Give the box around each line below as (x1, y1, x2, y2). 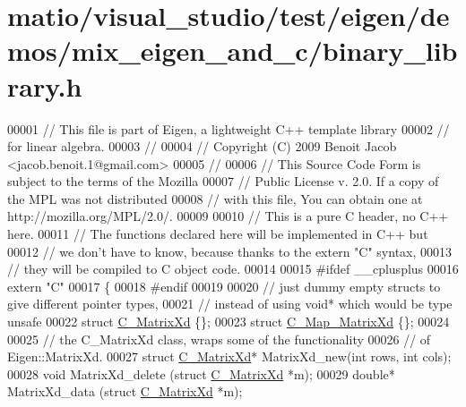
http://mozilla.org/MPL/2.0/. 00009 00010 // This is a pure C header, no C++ (7, 207, 449, 225)
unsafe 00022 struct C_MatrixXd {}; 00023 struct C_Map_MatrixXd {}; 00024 (7, 312, 450, 331)
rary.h (7, 67, 82, 104)
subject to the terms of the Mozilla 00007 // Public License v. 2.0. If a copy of (7, 172, 439, 191)
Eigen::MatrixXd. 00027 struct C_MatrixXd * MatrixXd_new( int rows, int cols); (7, 347, 452, 366)
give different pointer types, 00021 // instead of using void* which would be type (7, 294, 453, 313)
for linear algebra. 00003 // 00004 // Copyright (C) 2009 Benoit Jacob (7, 137, 397, 156)
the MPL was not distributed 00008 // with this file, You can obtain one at (7, 189, 423, 208)
